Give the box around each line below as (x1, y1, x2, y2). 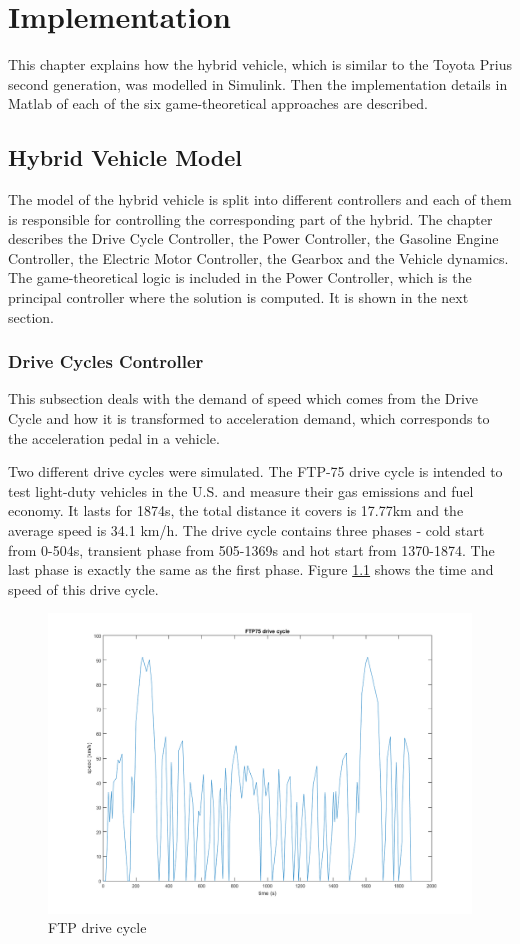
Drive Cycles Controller (8, 349, 204, 374)
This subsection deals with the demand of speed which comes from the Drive (8, 388, 479, 409)
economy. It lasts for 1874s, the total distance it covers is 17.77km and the (8, 500, 464, 521)
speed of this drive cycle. (8, 578, 159, 599)
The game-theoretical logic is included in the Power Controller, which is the (8, 267, 472, 288)
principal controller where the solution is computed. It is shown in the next (8, 287, 469, 308)
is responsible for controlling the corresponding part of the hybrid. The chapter (8, 208, 493, 229)
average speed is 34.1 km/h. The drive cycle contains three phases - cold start (8, 520, 485, 541)
